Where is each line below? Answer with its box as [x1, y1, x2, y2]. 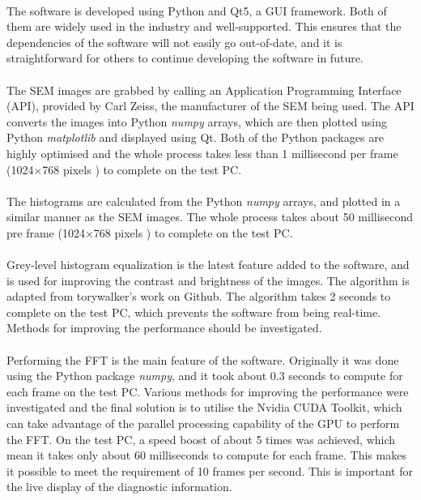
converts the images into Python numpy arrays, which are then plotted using [6, 113, 388, 130]
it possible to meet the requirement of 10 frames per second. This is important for [6, 462, 413, 479]
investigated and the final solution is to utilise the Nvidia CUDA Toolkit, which [6, 399, 402, 416]
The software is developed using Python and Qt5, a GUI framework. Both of [6, 2, 387, 19]
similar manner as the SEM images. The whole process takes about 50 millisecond [6, 208, 414, 225]
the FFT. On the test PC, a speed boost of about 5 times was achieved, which [6, 430, 396, 447]
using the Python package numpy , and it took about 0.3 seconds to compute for [6, 367, 403, 384]
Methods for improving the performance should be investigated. [6, 319, 322, 336]
